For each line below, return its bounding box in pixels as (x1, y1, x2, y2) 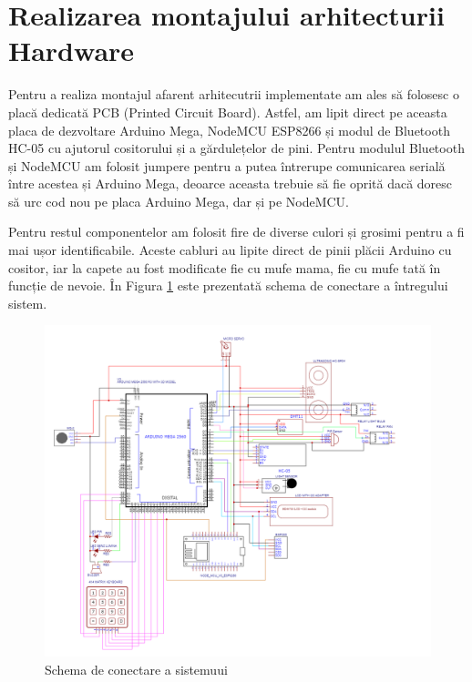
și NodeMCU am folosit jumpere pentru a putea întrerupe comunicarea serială (8, 156, 446, 175)
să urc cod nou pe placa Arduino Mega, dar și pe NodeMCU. (8, 191, 350, 210)
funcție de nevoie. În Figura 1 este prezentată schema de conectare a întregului (8, 276, 448, 295)
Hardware (8, 32, 135, 69)
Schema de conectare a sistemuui (45, 659, 228, 678)
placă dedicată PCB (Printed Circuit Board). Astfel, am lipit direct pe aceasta (8, 102, 447, 121)
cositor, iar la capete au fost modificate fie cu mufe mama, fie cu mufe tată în (8, 258, 441, 277)
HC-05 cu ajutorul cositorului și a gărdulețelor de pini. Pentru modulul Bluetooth (8, 138, 465, 158)
